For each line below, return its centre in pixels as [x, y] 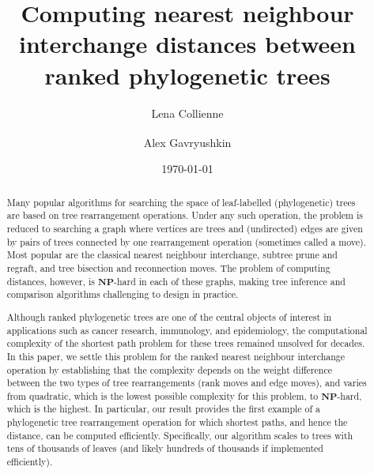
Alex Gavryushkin [187, 142]
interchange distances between [187, 44]
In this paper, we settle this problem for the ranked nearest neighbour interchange [176, 356]
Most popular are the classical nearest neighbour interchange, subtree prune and [172, 255]
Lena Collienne [187, 113]
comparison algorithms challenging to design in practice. [123, 294]
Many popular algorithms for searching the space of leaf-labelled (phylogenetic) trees [181, 202]
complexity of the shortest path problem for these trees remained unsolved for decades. [186, 343]
